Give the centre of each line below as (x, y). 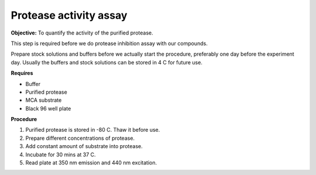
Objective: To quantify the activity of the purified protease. (82, 33)
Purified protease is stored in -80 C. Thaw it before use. (93, 130)
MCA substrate (44, 100)
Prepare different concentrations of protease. (80, 138)
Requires (22, 73)
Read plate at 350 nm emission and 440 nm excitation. (91, 163)
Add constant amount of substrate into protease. (84, 146)
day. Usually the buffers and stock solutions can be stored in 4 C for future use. (107, 62)
